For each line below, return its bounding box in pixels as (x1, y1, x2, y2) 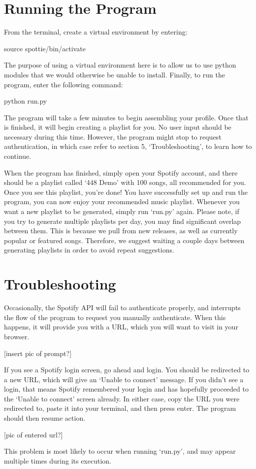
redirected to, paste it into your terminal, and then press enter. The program (4, 403, 236, 413)
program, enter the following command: (4, 79, 123, 89)
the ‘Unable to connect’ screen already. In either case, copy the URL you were (4, 393, 240, 403)
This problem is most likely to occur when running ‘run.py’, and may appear (4, 446, 236, 456)
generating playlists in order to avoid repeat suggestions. (4, 245, 174, 255)
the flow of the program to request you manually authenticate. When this (4, 312, 226, 322)
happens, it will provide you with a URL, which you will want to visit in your (4, 322, 238, 332)
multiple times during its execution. (4, 455, 111, 466)
